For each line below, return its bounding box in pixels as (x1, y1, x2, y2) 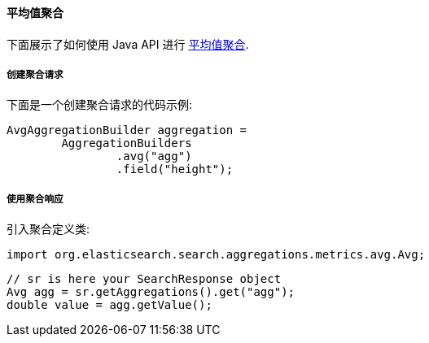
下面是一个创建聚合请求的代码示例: (7, 98, 193, 112)
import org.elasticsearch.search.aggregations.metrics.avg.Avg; (7, 248, 426, 262)
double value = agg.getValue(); (7, 298, 212, 312)
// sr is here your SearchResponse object (7, 272, 282, 286)
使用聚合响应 (7, 193, 63, 205)
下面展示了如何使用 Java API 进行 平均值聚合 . (7, 37, 249, 51)
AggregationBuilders (61, 137, 192, 150)
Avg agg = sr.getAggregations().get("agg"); (7, 285, 295, 299)
